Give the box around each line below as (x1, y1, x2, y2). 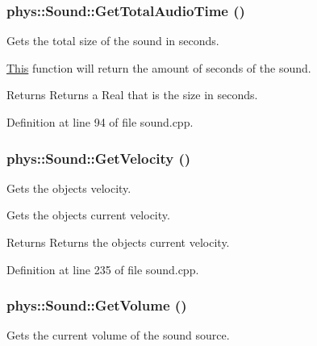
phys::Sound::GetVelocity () (6, 148, 191, 168)
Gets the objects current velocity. (6, 206, 170, 223)
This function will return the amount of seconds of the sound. (6, 59, 311, 76)
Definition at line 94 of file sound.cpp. (6, 114, 194, 130)
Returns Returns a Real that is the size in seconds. (6, 86, 258, 103)
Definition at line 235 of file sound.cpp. (6, 261, 199, 277)
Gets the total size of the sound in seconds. (6, 32, 219, 49)
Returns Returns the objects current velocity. (6, 234, 230, 250)
